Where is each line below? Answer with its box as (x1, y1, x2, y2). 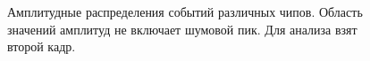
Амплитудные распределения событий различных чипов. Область (7, 3, 363, 20)
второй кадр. (7, 37, 76, 56)
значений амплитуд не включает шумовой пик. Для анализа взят (7, 19, 357, 38)
